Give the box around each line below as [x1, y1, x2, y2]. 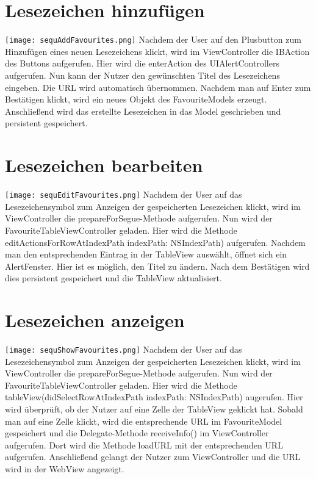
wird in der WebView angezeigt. [5, 463, 124, 475]
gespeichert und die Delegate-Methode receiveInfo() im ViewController [5, 427, 269, 439]
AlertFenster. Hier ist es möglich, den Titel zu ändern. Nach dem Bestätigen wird [5, 259, 310, 272]
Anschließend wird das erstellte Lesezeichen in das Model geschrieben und [5, 104, 281, 117]
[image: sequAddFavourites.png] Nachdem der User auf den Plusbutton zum [5, 33, 301, 46]
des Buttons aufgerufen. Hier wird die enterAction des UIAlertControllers [5, 57, 279, 70]
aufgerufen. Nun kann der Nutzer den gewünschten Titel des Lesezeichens [5, 68, 280, 81]
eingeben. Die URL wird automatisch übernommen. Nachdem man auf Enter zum [5, 81, 311, 93]
